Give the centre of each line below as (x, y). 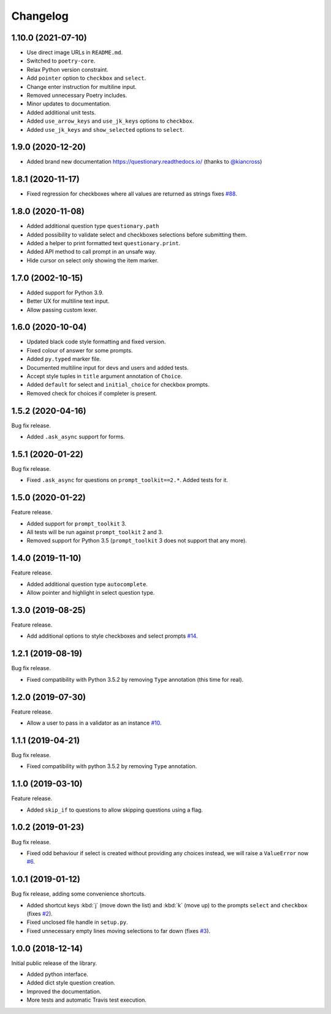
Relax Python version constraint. (67, 69)
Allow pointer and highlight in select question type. (91, 593)
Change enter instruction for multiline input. (82, 86)
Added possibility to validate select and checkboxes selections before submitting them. (137, 234)
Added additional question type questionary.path (93, 226)
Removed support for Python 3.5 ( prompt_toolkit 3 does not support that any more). (137, 541)
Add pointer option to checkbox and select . (86, 78)
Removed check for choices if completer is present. (92, 393)
